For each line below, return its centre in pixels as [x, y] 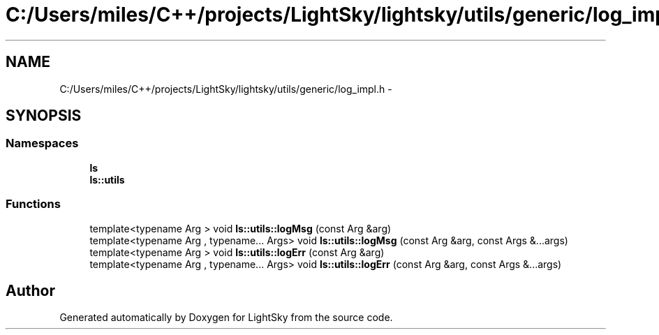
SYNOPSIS [44, 116]
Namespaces [42, 143]
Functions [33, 204]
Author [30, 290]
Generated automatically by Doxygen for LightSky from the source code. [226, 318]
